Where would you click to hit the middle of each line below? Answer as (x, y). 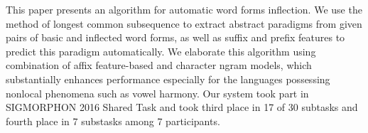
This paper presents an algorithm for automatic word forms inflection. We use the (184, 9)
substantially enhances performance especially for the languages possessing (168, 79)
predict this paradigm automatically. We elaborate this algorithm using (161, 51)
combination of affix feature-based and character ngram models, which (159, 65)
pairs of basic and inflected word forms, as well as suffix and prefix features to (175, 37)
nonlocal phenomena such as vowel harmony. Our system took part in (157, 93)
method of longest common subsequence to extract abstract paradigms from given (184, 23)
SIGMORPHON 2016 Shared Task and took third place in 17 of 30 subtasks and (182, 107)
